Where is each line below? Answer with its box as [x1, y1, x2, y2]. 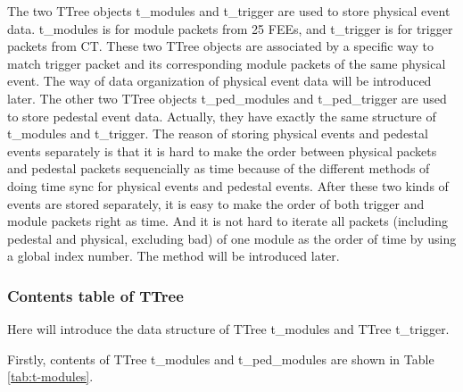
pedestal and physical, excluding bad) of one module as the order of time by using [7, 229, 457, 247]
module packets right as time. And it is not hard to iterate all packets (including [7, 212, 448, 230]
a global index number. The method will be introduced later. [7, 246, 340, 265]
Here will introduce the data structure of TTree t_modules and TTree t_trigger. [7, 320, 450, 338]
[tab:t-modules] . [7, 367, 94, 386]
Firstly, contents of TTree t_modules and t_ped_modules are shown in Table [7, 349, 434, 368]
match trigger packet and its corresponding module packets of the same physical [7, 54, 446, 72]
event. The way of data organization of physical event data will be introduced [7, 71, 432, 90]
